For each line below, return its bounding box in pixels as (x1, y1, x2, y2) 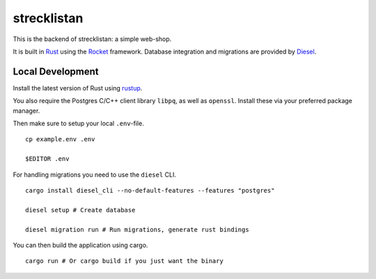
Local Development (13, 65, 99, 77)
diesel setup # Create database (25, 206, 136, 214)
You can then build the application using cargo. (13, 241, 148, 249)
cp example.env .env (25, 136, 95, 143)
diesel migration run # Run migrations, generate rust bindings (25, 225, 250, 233)
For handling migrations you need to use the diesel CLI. (13, 170, 177, 179)
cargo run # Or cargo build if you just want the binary (25, 257, 224, 265)
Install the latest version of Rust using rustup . (13, 83, 143, 92)
